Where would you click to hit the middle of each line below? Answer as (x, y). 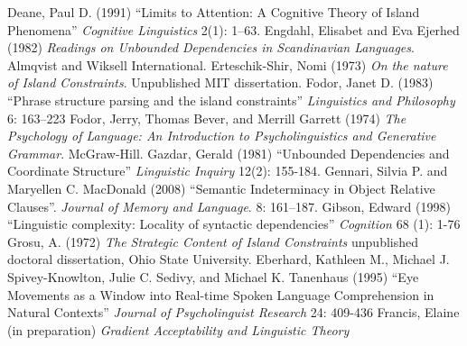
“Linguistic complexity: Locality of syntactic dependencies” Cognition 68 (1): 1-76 (234, 224)
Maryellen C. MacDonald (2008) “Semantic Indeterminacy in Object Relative (221, 188)
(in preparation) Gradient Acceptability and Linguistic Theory (178, 329)
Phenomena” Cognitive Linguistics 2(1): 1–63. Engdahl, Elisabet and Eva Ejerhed (233, 29)
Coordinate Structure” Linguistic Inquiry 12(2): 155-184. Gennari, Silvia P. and (228, 171)
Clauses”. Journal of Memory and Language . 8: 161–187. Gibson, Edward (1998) (229, 206)
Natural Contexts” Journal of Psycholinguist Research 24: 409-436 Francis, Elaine (233, 312)
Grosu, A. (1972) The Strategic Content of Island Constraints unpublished (213, 241)
